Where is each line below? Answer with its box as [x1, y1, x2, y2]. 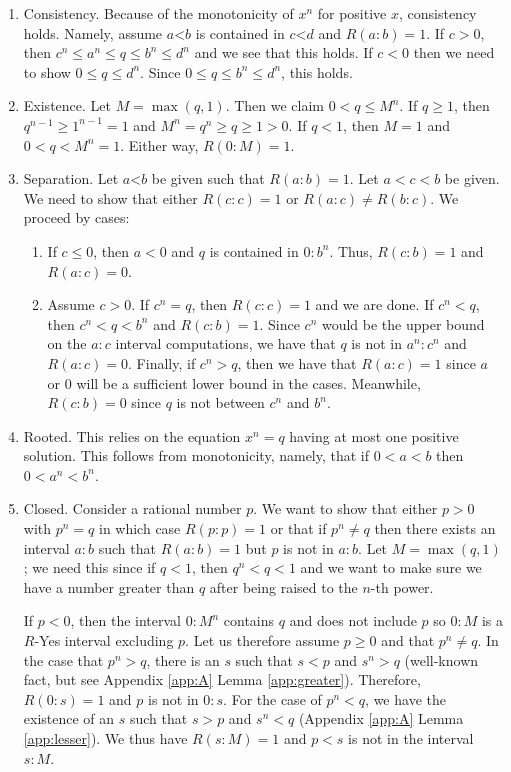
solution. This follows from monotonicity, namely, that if [23, 445, 370, 466]
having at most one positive [289, 425, 459, 446]
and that [381, 630, 435, 651]
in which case [98, 518, 181, 539]
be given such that [151, 168, 265, 189]
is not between [176, 392, 265, 413]
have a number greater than [23, 576, 195, 597]
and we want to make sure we [300, 557, 482, 578]
